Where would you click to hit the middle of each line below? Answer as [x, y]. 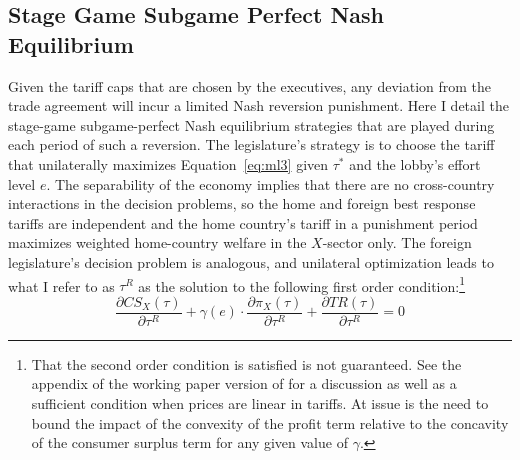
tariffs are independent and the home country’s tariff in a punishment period [243, 222]
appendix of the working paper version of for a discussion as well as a [244, 383]
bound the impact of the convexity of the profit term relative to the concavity [270, 422]
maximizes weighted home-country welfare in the [157, 242]
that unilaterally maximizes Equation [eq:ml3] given [168, 163]
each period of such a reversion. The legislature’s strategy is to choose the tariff [251, 144]
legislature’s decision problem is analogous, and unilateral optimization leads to [251, 261]
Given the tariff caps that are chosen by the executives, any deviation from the [250, 85]
